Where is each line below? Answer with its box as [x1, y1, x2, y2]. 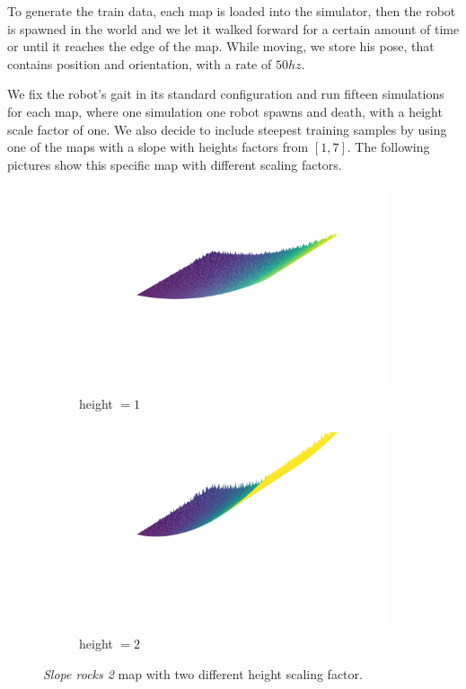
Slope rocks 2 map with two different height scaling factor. [43, 664, 363, 683]
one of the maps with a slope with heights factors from [7, 137, 309, 156]
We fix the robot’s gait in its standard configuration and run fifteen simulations [7, 84, 444, 103]
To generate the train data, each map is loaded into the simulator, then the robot [7, 2, 456, 20]
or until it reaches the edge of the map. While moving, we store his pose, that [7, 37, 435, 56]
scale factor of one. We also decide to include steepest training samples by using [7, 119, 447, 138]
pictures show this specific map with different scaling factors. [7, 155, 342, 173]
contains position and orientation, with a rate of [7, 54, 272, 73]
